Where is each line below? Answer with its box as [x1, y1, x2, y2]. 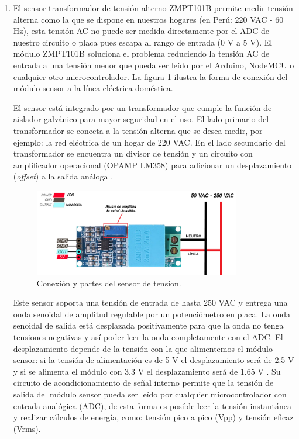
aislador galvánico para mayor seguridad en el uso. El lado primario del [13, 113, 269, 125]
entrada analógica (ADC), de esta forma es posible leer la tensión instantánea [13, 399, 291, 412]
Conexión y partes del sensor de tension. [36, 276, 181, 289]
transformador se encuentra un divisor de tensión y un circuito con [13, 147, 253, 160]
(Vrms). [13, 422, 41, 434]
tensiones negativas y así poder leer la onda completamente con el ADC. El [13, 331, 283, 343]
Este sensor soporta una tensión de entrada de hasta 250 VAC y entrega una [13, 296, 288, 309]
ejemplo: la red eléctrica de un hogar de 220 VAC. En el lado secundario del [13, 136, 286, 148]
